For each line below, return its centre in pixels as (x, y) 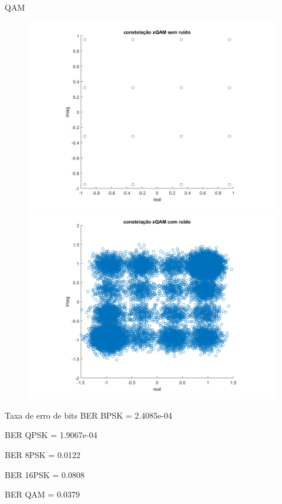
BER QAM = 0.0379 (42, 494)
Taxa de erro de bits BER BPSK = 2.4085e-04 (89, 415)
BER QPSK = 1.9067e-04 (51, 435)
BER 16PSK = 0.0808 (45, 474)
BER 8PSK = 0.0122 (43, 454)
